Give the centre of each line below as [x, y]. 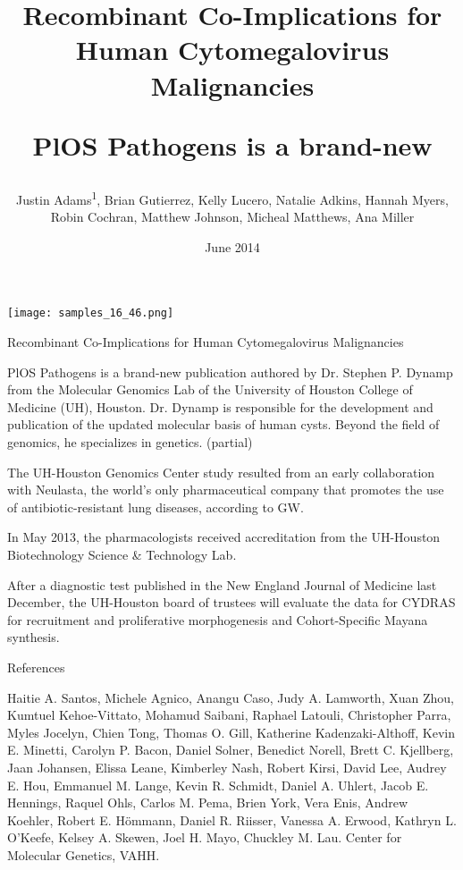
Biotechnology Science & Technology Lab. [122, 554]
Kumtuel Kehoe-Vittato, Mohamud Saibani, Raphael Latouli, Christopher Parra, [229, 715]
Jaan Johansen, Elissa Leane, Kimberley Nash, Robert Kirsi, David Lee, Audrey [227, 767]
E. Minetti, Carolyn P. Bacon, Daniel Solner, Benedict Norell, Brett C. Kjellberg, [231, 750]
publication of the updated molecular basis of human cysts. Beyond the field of [223, 424]
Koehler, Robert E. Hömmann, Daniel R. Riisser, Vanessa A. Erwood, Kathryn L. [232, 819]
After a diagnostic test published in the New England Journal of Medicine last [222, 584]
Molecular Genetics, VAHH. [84, 854]
